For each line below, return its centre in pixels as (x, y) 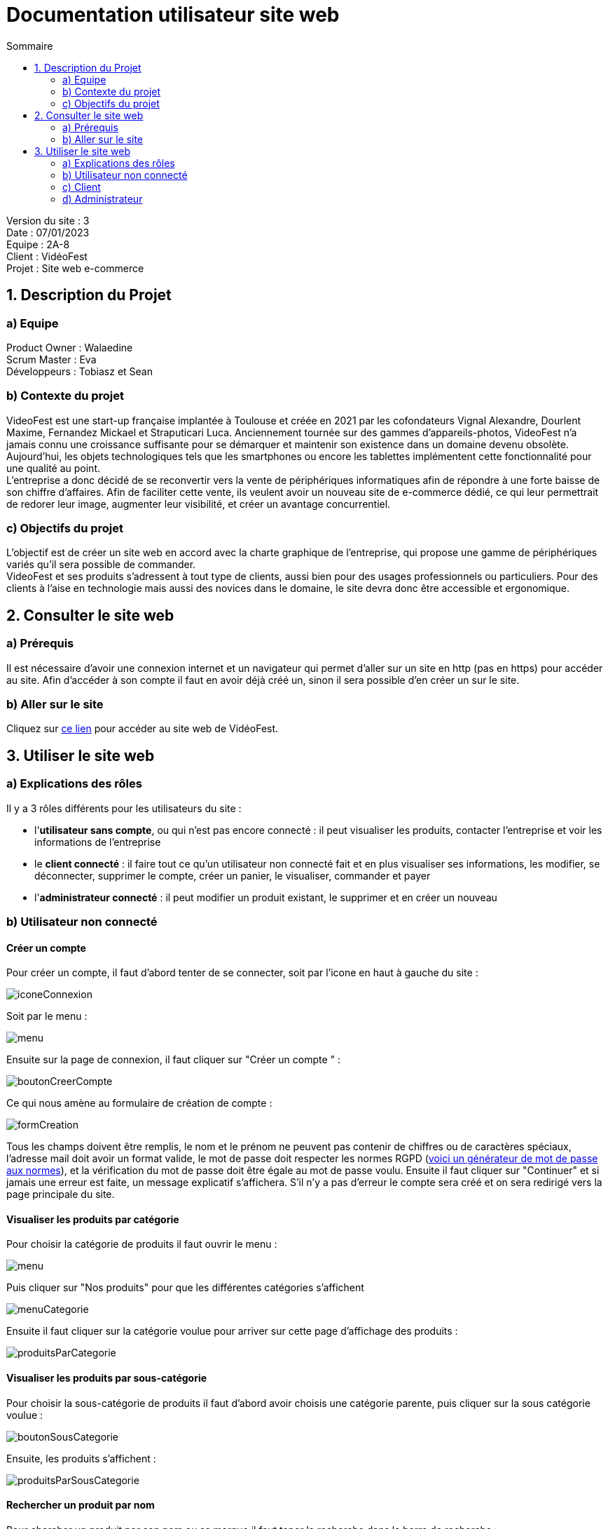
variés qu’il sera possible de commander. (101, 565)
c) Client (82, 187)
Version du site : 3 (48, 220)
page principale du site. (61, 1194)
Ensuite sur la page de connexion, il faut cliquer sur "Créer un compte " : (174, 1060)
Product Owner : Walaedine (70, 347)
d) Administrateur (103, 198)
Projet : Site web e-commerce (75, 268)
